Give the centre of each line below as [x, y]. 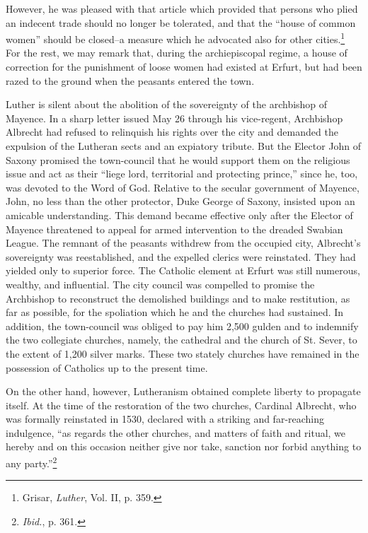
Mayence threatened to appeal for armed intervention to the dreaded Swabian [174, 229]
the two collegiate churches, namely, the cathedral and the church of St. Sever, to [182, 340]
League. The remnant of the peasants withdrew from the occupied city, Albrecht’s [183, 243]
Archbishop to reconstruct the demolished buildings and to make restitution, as [178, 298]
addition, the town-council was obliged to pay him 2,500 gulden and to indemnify [182, 326]
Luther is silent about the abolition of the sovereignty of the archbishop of [167, 104]
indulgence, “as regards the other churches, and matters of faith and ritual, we [176, 432]
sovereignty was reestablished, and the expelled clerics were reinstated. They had [181, 256]
